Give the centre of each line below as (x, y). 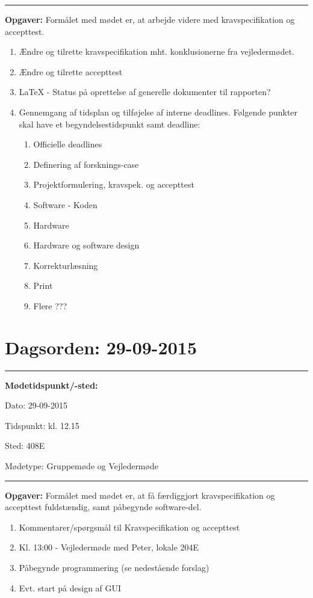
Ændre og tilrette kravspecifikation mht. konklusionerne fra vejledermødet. (156, 51)
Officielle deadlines (68, 144)
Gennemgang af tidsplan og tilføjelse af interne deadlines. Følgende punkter (158, 112)
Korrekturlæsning (66, 265)
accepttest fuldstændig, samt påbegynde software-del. (103, 507)
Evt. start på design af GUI (70, 587)
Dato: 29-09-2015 (36, 405)
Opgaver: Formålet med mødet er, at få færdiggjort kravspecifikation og (140, 495)
